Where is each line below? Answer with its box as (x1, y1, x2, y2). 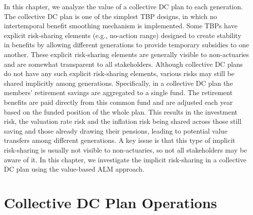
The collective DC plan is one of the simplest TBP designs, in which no (4, 11, 217, 21)
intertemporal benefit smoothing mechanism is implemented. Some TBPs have (4, 20, 237, 31)
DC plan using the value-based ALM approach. (4, 164, 145, 174)
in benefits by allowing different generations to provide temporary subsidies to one (4, 39, 249, 50)
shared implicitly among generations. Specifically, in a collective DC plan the (4, 78, 233, 88)
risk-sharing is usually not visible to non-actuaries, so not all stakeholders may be (4, 144, 247, 155)
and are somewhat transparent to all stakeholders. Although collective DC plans (4, 59, 243, 69)
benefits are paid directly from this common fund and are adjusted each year (4, 97, 233, 107)
